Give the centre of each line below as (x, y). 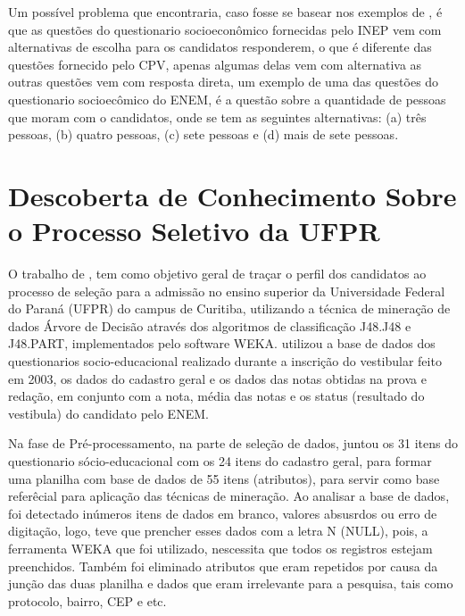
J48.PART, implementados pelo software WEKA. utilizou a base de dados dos (222, 343)
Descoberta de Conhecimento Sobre (232, 195)
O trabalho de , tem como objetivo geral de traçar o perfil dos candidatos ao (217, 274)
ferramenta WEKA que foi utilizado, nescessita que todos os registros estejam (220, 548)
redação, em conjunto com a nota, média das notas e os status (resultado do (216, 396)
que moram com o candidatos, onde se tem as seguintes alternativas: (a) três (217, 117)
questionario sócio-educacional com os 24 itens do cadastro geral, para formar (220, 461)
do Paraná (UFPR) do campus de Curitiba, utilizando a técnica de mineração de (229, 308)
